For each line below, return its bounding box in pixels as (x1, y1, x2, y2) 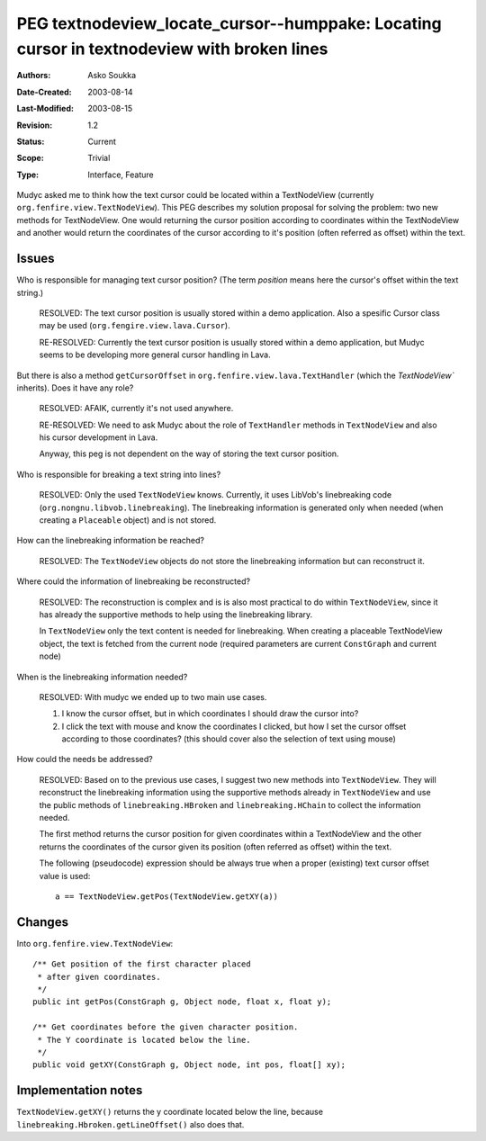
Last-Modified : (16, 103, 74, 114)
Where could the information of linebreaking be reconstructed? (16, 576, 251, 587)
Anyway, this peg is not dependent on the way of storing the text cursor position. (39, 448, 339, 459)
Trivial (87, 153, 111, 164)
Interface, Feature (87, 169, 155, 180)
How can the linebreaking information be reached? (16, 535, 205, 546)
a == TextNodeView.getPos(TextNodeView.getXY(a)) (55, 892, 279, 902)
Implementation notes (16, 1083, 143, 1098)
